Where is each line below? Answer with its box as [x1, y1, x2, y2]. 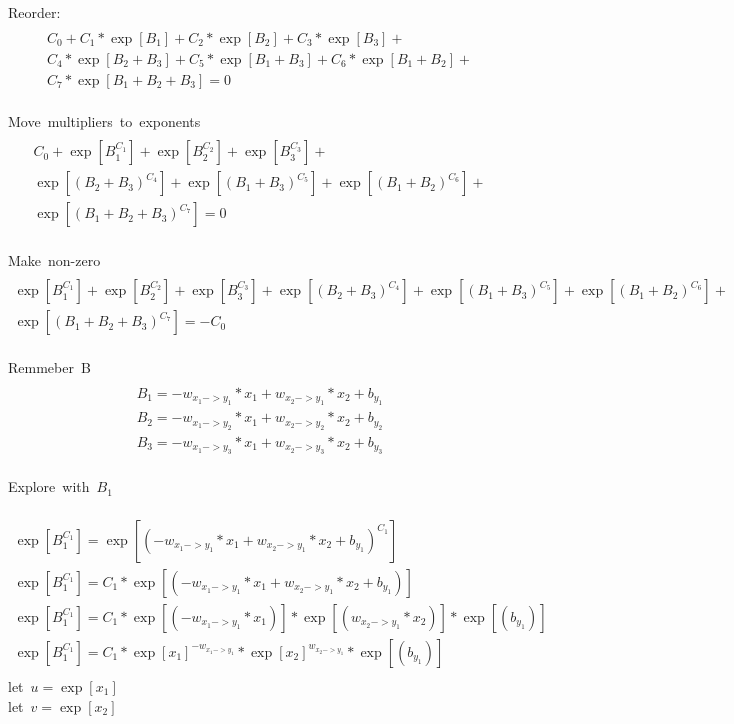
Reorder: [8, 2, 61, 22]
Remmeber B [8, 357, 91, 378]
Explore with [8, 476, 90, 497]
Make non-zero [8, 249, 101, 270]
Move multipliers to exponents [8, 110, 201, 131]
